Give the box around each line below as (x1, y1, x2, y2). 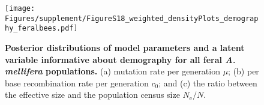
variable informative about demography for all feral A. (5, 53, 236, 65)
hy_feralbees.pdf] (5, 24, 78, 33)
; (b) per (228, 65, 259, 77)
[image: (5, 4, 35, 13)
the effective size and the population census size (5, 88, 180, 101)
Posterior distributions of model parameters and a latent (5, 41, 245, 53)
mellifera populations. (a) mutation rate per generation (5, 65, 220, 77)
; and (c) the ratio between (158, 76, 257, 89)
